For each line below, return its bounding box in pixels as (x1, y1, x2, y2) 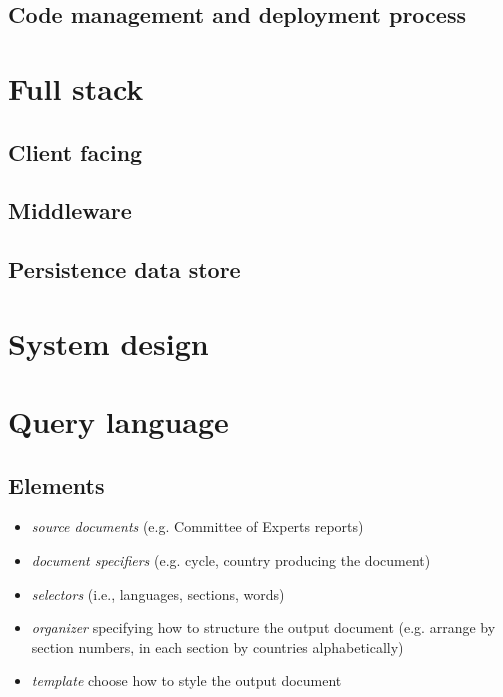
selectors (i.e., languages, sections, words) (31, 583, 285, 604)
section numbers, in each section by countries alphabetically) (31, 636, 404, 657)
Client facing (8, 136, 143, 167)
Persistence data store (8, 254, 241, 285)
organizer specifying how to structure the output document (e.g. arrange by (31, 617, 496, 638)
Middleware (8, 195, 132, 226)
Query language (8, 401, 229, 442)
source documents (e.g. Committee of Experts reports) (31, 516, 364, 537)
